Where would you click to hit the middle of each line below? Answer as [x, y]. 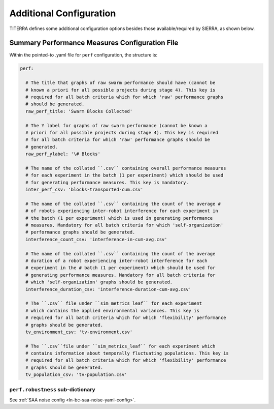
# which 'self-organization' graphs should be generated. [99, 282]
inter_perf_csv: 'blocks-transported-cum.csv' [84, 190]
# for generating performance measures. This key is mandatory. [107, 182]
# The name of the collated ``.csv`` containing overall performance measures [126, 168]
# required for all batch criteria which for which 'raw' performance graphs [125, 97]
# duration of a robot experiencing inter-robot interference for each [116, 260]
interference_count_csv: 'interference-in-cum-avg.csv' [96, 239]
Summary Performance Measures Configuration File [94, 43]
